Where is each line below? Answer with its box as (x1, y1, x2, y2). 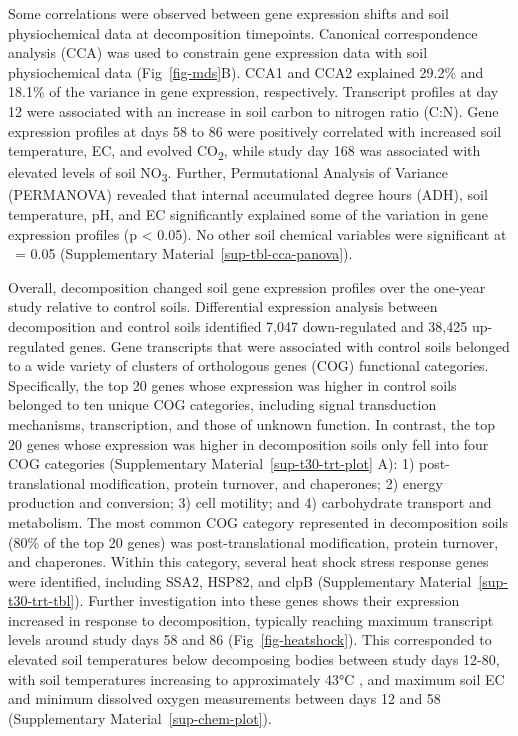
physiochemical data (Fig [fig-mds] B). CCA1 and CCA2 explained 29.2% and (8, 61, 484, 82)
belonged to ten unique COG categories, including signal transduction (8, 394, 437, 415)
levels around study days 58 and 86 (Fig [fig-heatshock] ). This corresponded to (8, 629, 492, 650)
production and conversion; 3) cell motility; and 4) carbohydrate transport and (8, 492, 492, 513)
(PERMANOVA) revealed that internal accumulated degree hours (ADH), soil (8, 184, 488, 205)
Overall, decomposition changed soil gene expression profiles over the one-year (8, 276, 486, 297)
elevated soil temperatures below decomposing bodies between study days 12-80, (8, 649, 500, 670)
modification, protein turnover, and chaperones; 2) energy (89, 472, 443, 493)
